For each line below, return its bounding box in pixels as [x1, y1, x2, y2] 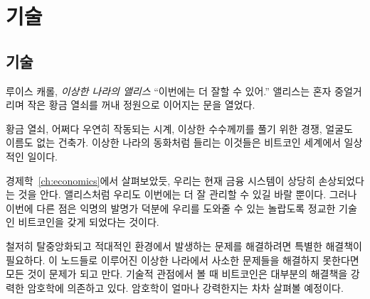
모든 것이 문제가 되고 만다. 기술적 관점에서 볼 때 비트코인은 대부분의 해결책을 [6, 266, 348, 281]
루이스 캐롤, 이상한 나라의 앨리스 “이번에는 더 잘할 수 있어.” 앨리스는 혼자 [6, 83, 332, 98]
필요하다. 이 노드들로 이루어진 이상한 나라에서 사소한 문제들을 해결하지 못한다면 [6, 252, 359, 267]
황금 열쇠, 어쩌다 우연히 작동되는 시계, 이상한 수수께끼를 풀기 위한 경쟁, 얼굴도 [6, 121, 353, 136]
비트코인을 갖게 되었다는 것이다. [18, 214, 159, 229]
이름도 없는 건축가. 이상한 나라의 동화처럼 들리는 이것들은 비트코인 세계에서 [6, 135, 341, 150]
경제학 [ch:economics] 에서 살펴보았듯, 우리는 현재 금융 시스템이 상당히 [6, 173, 315, 187]
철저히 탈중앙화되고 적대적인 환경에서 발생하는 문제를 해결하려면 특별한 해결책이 [6, 238, 362, 253]
